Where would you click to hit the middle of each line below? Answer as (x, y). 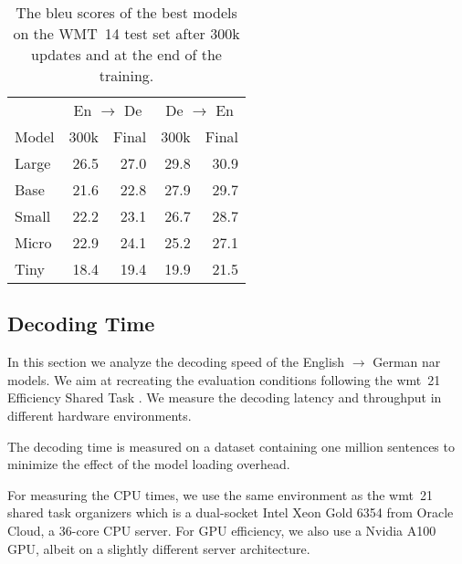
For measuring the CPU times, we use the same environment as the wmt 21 (220, 494)
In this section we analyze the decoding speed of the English (176, 362)
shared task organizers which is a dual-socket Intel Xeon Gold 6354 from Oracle (231, 512)
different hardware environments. (100, 415)
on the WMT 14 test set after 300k (126, 33)
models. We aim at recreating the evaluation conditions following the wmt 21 (224, 379)
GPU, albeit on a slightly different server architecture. (159, 548)
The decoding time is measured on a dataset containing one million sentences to (231, 446)
